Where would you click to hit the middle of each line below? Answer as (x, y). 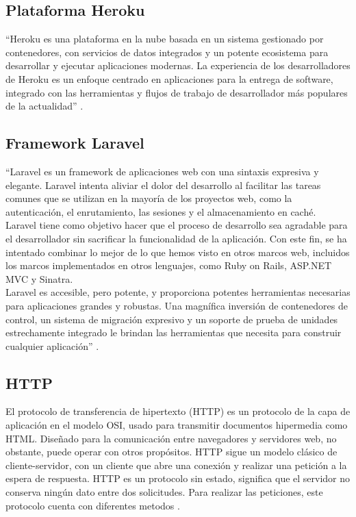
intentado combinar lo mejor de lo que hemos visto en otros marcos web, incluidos (178, 252)
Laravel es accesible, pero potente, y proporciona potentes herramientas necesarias (178, 292)
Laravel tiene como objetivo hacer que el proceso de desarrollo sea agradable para (177, 225)
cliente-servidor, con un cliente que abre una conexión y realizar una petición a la (176, 465)
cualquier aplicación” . (52, 345)
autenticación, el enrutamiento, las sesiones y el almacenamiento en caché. (161, 211)
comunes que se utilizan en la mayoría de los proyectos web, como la (149, 198)
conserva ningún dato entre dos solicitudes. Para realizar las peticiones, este (164, 492)
